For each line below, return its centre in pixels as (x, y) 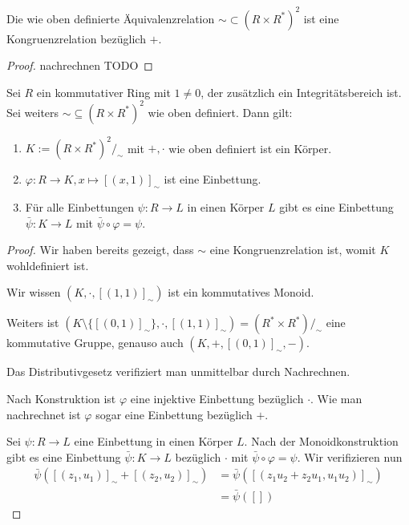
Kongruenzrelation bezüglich (76, 38)
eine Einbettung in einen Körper (154, 441)
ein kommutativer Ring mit (103, 92)
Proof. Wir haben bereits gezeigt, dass (100, 250)
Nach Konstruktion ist (61, 399)
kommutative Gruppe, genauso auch (95, 343)
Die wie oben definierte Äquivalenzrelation (111, 18)
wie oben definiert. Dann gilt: (220, 112)
